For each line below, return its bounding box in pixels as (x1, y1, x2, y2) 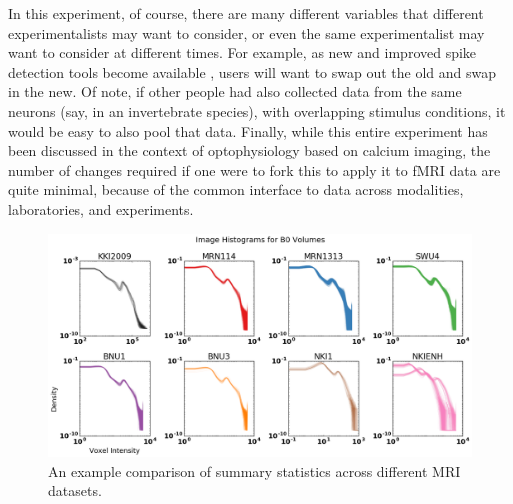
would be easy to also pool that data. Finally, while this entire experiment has (8, 120, 488, 141)
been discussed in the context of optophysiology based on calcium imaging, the (8, 140, 491, 161)
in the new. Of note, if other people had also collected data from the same (8, 81, 462, 102)
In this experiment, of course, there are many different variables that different (8, 3, 484, 23)
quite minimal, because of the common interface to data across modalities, (8, 179, 464, 200)
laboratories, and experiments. (8, 198, 194, 219)
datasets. (48, 480, 102, 501)
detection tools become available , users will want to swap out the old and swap (8, 61, 497, 82)
